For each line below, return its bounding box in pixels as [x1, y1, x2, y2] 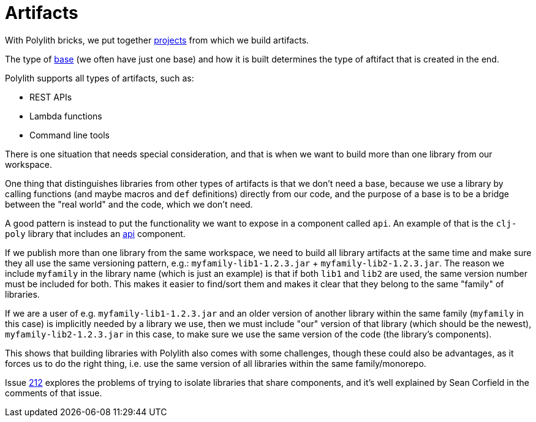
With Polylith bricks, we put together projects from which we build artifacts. [5, 34, 309, 45]
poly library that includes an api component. [5, 228, 186, 239]
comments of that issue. [5, 387, 102, 398]
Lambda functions [29, 110, 102, 121]
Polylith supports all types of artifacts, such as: [5, 72, 194, 83]
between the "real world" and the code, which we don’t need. [5, 198, 253, 209]
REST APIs [29, 91, 72, 102]
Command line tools [29, 129, 110, 140]
